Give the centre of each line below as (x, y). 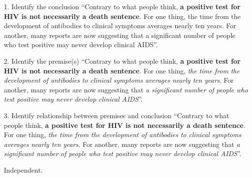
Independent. (23, 169)
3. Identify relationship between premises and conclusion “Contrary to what (117, 115)
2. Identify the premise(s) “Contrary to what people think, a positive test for (122, 61)
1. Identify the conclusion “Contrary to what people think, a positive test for (122, 6)
